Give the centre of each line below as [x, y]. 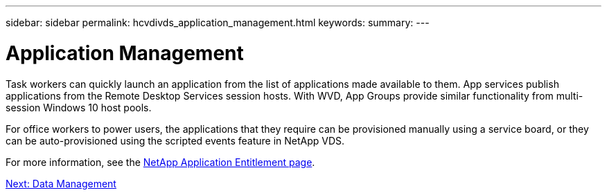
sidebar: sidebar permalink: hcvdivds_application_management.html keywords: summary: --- [218, 22]
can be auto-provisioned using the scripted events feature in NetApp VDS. [175, 140]
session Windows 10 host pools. [79, 107]
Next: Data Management [61, 183]
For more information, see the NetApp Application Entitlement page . [160, 162]
